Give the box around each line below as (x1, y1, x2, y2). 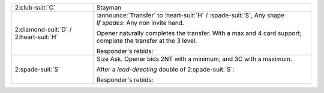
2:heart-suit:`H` (14, 33, 58, 41)
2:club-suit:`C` (14, 4, 56, 11)
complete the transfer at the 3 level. (96, 36, 197, 45)
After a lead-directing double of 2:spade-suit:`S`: (96, 66, 235, 73)
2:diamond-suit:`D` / (14, 26, 72, 33)
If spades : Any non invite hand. (96, 18, 184, 27)
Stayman (96, 4, 122, 11)
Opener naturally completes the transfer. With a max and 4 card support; (96, 29, 302, 37)
